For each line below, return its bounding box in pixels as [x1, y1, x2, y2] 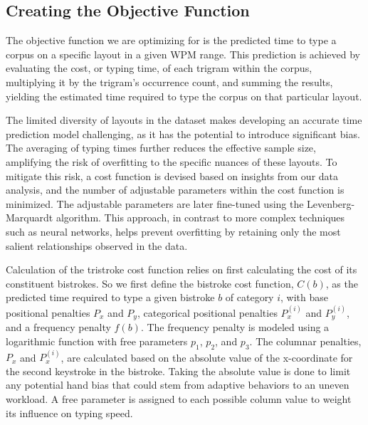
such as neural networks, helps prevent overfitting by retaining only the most [6, 224, 341, 238]
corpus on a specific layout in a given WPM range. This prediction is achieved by [6, 46, 361, 61]
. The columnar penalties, [249, 333, 362, 348]
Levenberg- [307, 196, 355, 211]
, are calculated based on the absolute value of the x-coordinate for [61, 350, 353, 364]
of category [225, 290, 274, 305]
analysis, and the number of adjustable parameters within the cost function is [6, 182, 345, 197]
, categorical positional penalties [137, 305, 278, 320]
